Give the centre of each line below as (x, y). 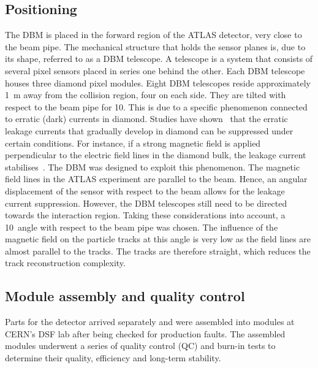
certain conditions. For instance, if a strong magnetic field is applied (133, 143)
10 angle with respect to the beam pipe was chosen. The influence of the (142, 227)
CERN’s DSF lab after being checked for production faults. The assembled (145, 333)
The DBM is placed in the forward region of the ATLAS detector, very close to (153, 35)
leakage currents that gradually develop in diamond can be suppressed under (149, 130)
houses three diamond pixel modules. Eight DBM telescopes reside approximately (158, 82)
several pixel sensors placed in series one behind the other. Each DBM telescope (155, 70)
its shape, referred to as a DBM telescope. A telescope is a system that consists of (159, 59)
